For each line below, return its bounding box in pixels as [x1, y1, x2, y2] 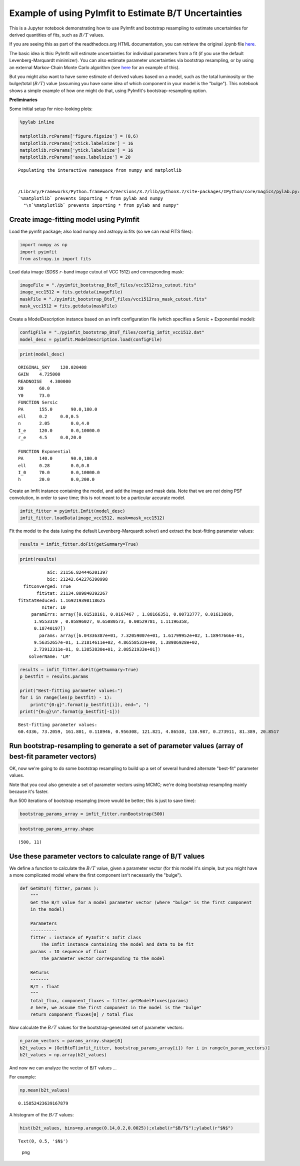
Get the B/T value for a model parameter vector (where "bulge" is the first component [30, 900, 252, 906]
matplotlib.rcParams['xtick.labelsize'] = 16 [19, 140, 133, 146]
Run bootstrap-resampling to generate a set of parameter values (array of [9, 741, 243, 750]
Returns [30, 969, 49, 975]
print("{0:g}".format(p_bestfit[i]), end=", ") [30, 701, 149, 707]
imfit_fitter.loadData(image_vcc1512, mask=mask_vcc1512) [19, 515, 165, 521]
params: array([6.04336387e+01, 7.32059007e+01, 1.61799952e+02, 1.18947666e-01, [39, 632, 245, 638]
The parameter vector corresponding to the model [40, 956, 165, 961]
